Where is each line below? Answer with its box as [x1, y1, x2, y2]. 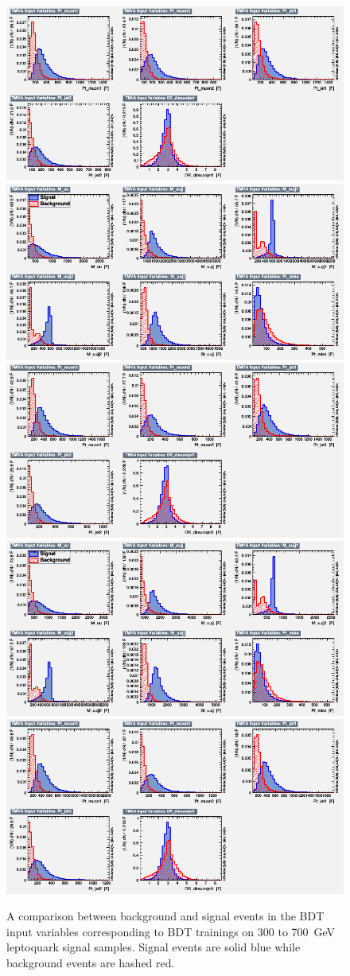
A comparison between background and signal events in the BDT [6, 908, 325, 924]
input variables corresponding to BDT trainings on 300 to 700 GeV [6, 923, 336, 939]
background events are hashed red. [6, 955, 175, 971]
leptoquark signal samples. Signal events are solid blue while [6, 939, 301, 955]
